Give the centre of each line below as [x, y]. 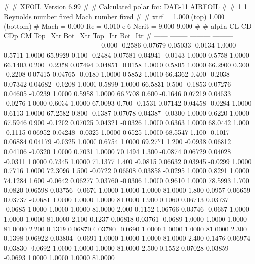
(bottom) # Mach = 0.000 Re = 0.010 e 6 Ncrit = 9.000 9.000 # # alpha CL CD [128, 26]
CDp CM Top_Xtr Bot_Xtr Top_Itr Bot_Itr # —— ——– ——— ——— [119, 35]
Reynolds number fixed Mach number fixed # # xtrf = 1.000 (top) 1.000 [114, 16]
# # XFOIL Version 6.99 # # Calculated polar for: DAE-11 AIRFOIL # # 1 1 [126, 6]
